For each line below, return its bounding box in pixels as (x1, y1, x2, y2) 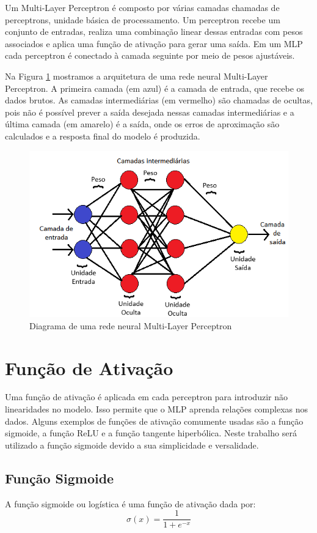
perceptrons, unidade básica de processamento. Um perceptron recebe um (5, 13, 280, 26)
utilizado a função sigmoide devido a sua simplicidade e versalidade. (5, 438, 259, 451)
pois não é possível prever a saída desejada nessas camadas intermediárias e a (5, 105, 294, 118)
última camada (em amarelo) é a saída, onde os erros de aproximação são (5, 117, 280, 130)
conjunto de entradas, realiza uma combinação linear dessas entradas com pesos (5, 25, 303, 38)
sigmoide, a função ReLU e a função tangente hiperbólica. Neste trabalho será (5, 427, 297, 439)
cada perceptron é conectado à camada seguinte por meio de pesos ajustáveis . (5, 49, 295, 62)
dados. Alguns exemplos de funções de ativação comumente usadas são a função (5, 414, 304, 427)
